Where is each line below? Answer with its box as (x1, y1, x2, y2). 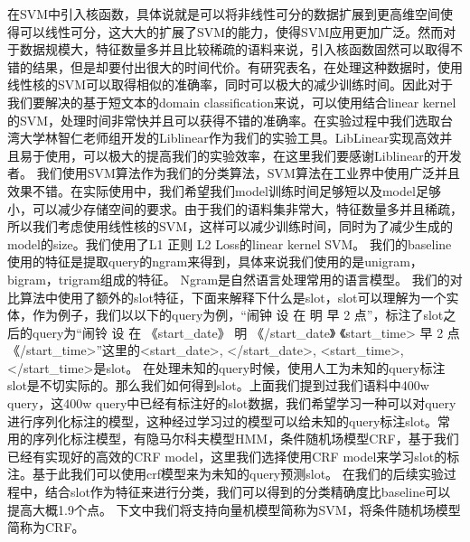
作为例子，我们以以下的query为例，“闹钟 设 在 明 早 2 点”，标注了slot (32, 305, 444, 324)
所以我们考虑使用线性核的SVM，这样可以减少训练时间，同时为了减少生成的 (7, 217, 454, 236)
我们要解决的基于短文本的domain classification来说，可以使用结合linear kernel (7, 92, 456, 111)
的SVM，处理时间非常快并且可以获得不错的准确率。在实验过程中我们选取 (7, 110, 441, 129)
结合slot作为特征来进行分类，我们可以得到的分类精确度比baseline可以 (44, 482, 451, 501)
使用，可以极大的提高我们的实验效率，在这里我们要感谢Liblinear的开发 (44, 145, 462, 164)
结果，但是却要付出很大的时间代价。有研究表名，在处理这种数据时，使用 (32, 57, 463, 76)
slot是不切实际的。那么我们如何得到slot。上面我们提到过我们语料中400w (7, 376, 429, 395)
